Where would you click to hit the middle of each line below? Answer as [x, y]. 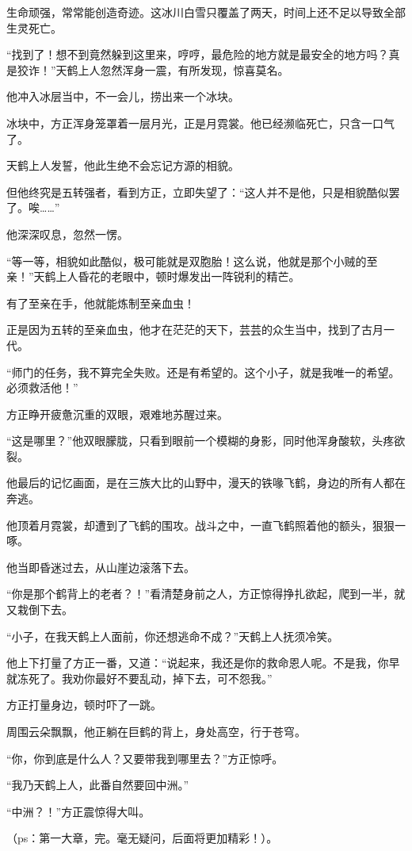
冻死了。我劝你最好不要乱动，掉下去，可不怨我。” [145, 678]
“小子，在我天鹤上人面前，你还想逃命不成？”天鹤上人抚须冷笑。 [173, 636]
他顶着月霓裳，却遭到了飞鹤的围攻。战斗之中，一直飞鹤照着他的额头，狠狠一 [206, 525]
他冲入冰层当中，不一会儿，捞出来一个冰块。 [123, 96]
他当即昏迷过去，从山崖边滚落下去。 [101, 567]
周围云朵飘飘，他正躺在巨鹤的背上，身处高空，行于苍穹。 [156, 731]
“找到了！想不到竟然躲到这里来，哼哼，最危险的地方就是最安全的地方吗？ [198, 54]
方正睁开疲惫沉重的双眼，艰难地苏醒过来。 [117, 414]
